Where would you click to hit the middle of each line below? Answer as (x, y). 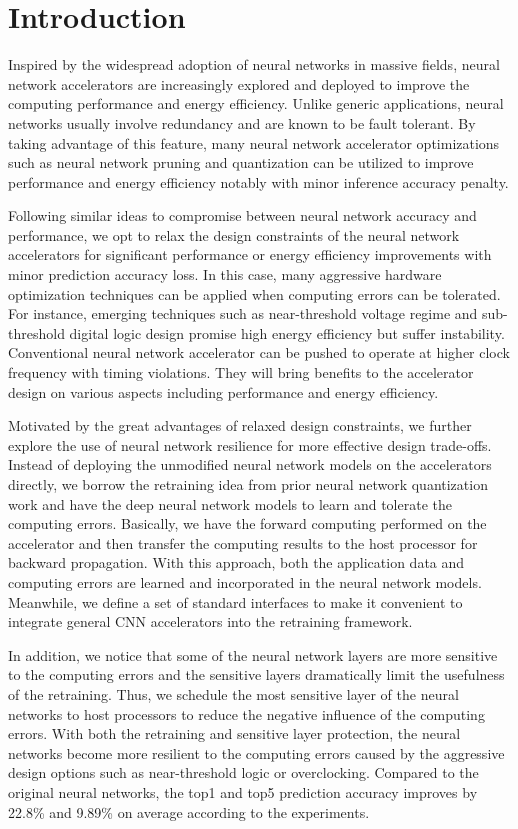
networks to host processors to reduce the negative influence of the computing (246, 713)
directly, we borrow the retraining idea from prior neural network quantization (248, 484)
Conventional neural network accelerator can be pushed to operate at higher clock (259, 352)
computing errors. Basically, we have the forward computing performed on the (247, 523)
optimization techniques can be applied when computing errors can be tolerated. (254, 293)
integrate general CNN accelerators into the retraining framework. (210, 621)
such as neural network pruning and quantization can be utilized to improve (241, 162)
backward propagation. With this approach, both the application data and (236, 562)
